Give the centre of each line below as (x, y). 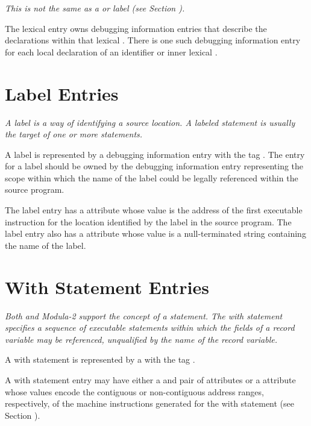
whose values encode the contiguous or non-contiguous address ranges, (134, 391)
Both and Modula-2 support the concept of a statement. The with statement (144, 315)
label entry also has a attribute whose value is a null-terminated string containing (155, 233)
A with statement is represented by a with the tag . (100, 359)
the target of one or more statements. (74, 134)
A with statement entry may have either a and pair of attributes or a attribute (150, 379)
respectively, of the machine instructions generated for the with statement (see (150, 403)
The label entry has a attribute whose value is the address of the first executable (154, 210)
